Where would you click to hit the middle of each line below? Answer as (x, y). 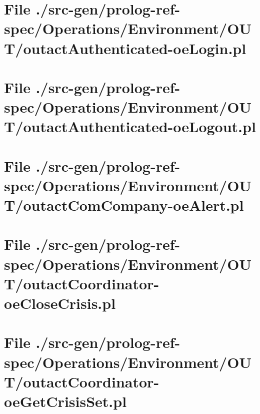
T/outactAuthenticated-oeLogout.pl (130, 126)
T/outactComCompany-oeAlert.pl (124, 205)
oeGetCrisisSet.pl (65, 401)
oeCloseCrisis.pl (60, 303)
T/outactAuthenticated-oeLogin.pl (125, 48)
